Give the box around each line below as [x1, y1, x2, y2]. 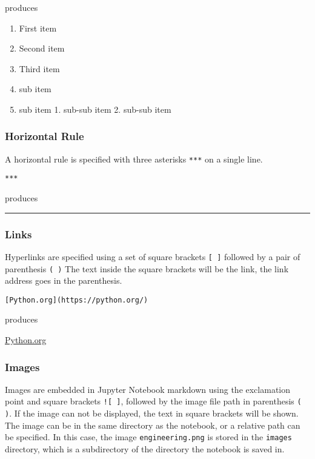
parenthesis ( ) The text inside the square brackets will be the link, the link [5, 262, 289, 275]
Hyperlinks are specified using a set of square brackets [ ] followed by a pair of [5, 250, 300, 263]
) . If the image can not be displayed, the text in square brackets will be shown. [5, 407, 299, 420]
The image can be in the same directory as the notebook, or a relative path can [5, 418, 300, 431]
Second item [19, 42, 65, 55]
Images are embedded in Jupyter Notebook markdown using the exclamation [5, 383, 291, 395]
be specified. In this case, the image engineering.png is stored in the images [5, 431, 292, 443]
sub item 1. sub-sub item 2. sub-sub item [19, 102, 171, 115]
